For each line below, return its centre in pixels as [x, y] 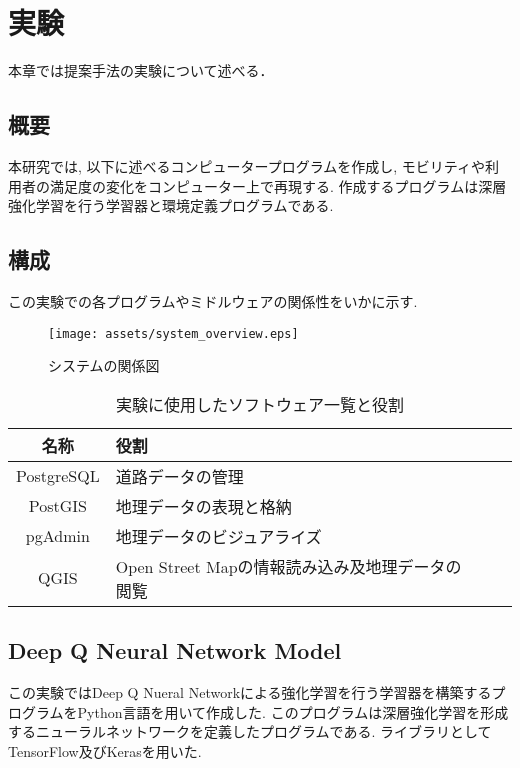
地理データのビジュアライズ [218, 536]
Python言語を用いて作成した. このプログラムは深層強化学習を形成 [293, 711]
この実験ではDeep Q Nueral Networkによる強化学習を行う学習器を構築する [250, 691]
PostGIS [57, 506]
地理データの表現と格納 [203, 506]
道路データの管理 [179, 476]
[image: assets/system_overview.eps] [173, 333]
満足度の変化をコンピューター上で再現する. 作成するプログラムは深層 [278, 185]
